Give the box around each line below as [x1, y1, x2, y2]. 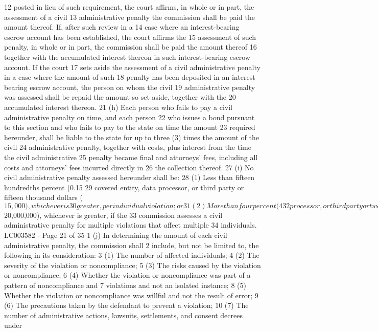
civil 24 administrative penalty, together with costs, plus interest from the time [4, 142, 251, 152]
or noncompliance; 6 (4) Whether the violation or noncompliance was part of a [4, 270, 251, 280]
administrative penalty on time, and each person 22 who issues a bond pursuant [4, 112, 255, 122]
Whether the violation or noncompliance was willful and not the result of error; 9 [4, 290, 258, 300]
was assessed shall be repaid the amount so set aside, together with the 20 [4, 92, 236, 102]
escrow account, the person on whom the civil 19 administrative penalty [30, 81, 255, 92]
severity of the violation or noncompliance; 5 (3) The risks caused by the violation [4, 259, 261, 270]
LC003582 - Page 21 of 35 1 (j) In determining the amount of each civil [4, 230, 227, 240]
